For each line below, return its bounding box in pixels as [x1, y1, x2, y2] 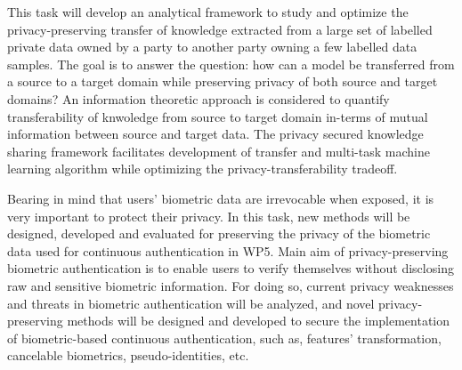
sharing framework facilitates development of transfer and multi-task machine [7, 141, 430, 160]
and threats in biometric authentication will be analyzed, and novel [7, 294, 375, 312]
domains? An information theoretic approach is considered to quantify [7, 89, 390, 108]
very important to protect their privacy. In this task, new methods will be [7, 206, 410, 225]
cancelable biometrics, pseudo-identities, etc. [7, 346, 249, 365]
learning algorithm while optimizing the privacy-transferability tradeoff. [7, 159, 398, 178]
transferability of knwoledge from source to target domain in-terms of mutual [7, 107, 428, 125]
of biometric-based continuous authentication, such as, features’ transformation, [7, 328, 442, 347]
